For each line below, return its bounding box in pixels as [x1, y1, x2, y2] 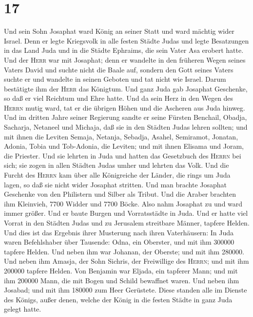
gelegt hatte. [4, 304, 41, 314]
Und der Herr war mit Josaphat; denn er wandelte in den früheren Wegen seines [4, 54, 246, 65]
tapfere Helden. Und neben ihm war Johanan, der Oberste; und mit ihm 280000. [4, 246, 244, 256]
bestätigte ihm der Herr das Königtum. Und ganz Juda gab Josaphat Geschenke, [4, 83, 248, 93]
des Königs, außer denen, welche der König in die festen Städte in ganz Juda [4, 294, 233, 304]
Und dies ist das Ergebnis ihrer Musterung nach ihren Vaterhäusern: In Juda [4, 227, 234, 237]
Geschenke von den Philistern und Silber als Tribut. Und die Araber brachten [4, 189, 236, 199]
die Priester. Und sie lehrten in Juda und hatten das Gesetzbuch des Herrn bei [4, 150, 241, 160]
